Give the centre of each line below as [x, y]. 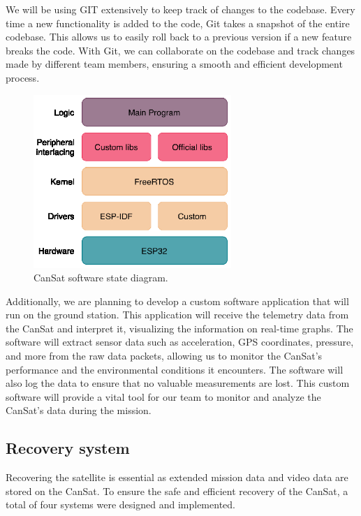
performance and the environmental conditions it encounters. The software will [175, 369]
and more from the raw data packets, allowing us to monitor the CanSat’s [164, 356]
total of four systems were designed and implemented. [120, 504]
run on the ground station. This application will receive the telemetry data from [177, 315]
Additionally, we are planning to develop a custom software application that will [177, 301]
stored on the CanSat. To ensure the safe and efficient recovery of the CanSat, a [177, 491]
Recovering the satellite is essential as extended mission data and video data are [177, 477]
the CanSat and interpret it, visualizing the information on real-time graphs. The [179, 328]
